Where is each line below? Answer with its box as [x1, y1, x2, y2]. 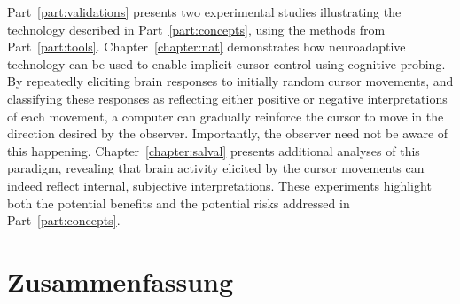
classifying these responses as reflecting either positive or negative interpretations [7, 89, 448, 107]
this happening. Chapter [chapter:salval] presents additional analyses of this [7, 141, 420, 160]
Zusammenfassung [7, 262, 234, 299]
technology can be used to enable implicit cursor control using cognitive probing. [7, 54, 446, 73]
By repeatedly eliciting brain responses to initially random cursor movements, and [7, 72, 454, 90]
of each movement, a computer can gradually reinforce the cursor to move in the [7, 106, 444, 125]
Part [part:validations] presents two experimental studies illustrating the [7, 3, 402, 20]
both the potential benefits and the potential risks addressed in [7, 193, 350, 212]
